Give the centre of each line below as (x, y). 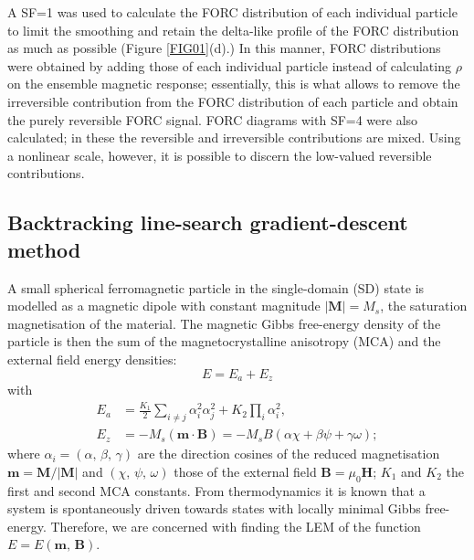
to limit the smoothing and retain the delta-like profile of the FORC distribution (233, 30)
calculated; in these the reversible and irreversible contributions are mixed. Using (234, 137)
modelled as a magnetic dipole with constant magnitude (164, 306)
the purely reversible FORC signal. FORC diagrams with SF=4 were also (213, 119)
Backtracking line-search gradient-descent (208, 222)
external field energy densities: (92, 359)
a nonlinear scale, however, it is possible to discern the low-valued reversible (220, 155)
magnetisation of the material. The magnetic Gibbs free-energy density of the (224, 323)
